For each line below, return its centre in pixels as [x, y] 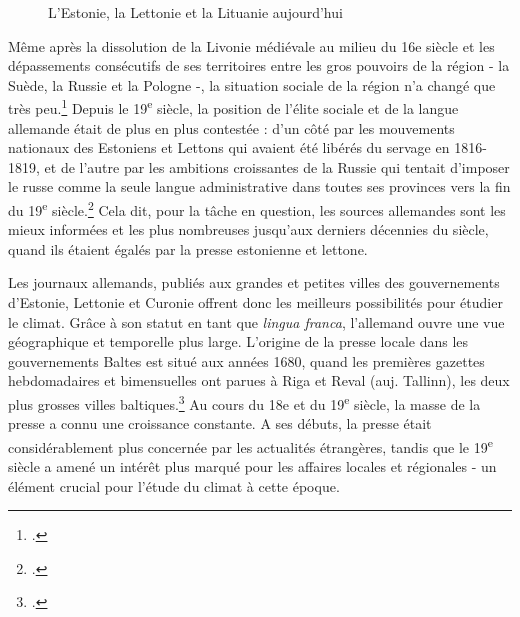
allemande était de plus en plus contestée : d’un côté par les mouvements [231, 127]
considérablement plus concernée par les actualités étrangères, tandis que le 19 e [250, 445]
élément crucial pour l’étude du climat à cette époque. [174, 485]
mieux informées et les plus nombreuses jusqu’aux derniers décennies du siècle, [248, 229]
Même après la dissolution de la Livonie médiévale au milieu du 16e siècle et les [251, 45]
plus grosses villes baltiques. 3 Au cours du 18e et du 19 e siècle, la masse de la [244, 402]
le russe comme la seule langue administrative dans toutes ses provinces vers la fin [259, 186]
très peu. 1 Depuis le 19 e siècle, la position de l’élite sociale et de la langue [233, 107]
